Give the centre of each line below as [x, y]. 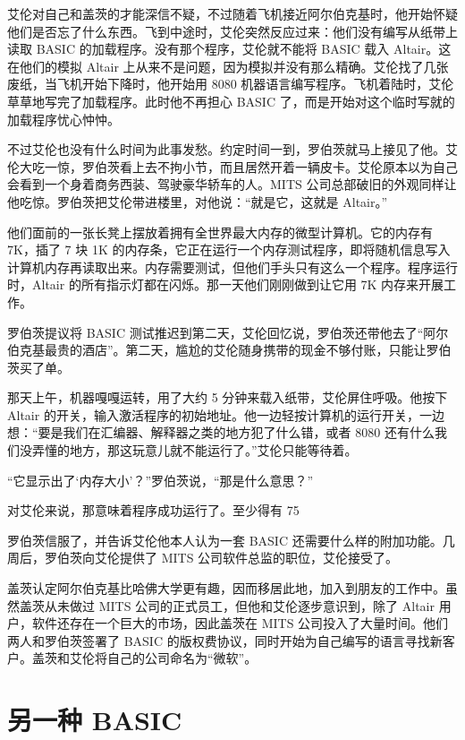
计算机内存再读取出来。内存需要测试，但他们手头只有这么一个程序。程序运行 [232, 267]
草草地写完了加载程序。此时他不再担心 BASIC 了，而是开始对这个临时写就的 [231, 101]
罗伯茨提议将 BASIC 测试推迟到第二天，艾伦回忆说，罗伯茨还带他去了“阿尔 [228, 332]
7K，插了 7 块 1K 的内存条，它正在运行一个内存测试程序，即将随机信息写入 [229, 250]
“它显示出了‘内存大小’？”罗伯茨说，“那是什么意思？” [161, 480]
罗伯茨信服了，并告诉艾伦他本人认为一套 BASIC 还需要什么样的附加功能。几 [231, 540]
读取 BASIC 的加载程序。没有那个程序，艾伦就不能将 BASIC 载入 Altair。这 [229, 49]
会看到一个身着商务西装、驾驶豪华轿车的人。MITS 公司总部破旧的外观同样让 [232, 184]
